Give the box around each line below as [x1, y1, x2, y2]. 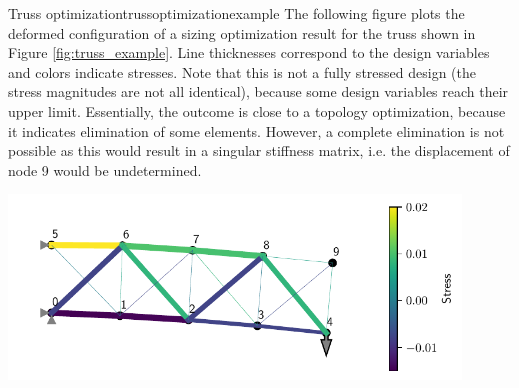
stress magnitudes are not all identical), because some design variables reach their [8, 81, 509, 102]
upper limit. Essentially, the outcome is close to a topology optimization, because [8, 100, 506, 121]
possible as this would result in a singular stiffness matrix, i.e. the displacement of [8, 140, 510, 161]
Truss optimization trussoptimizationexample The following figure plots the [8, 3, 465, 23]
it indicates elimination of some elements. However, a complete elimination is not [8, 120, 505, 141]
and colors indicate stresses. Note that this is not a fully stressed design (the [8, 61, 476, 82]
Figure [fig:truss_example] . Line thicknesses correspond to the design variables [8, 42, 490, 63]
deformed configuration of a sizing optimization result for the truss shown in [8, 22, 476, 43]
